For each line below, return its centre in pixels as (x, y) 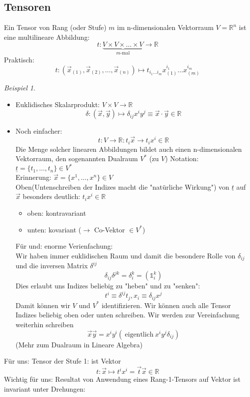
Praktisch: (19, 59)
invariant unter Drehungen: (45, 388)
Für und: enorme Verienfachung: (64, 246)
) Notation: (182, 158)
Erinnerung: (33, 177)
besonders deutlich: (52, 196)
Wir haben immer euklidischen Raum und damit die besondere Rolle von (125, 255)
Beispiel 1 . (20, 88)
